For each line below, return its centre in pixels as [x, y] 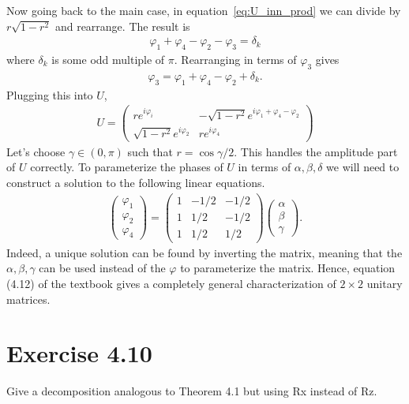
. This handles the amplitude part [316, 151]
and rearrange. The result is [122, 26]
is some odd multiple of [108, 60]
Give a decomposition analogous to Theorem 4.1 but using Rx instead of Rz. [192, 391]
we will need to [363, 167]
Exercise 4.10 [79, 353]
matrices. [28, 299]
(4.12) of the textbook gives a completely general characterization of [171, 283]
